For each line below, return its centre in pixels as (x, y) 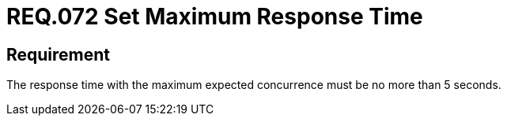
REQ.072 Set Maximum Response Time (215, 17)
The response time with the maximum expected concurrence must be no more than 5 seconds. (254, 85)
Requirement (59, 54)
